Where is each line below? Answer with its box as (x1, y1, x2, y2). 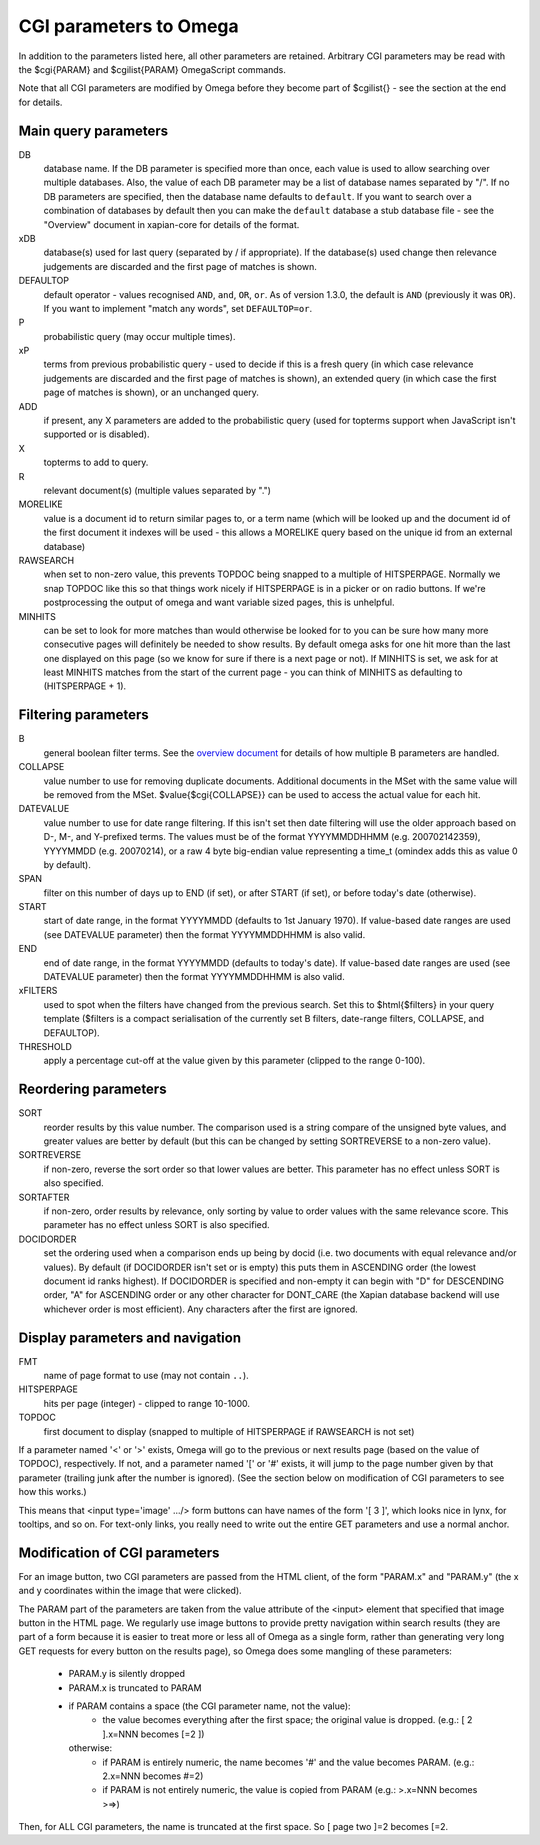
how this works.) (18, 1486, 87, 1498)
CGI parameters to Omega (18, 15, 239, 37)
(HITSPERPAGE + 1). (43, 680, 127, 692)
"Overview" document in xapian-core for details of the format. (43, 218, 300, 230)
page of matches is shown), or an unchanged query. (43, 386, 260, 399)
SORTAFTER (18, 1191, 70, 1203)
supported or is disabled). (43, 428, 150, 440)
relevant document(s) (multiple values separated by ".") (43, 485, 272, 496)
